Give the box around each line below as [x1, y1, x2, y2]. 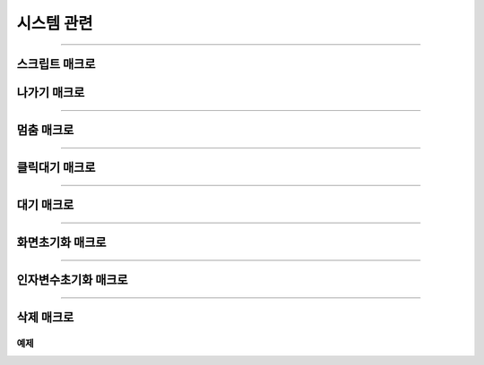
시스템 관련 [16, 13, 93, 33]
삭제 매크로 [16, 310, 74, 326]
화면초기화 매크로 [16, 235, 107, 250]
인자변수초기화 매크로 [16, 273, 129, 288]
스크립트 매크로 [16, 56, 96, 72]
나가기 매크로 [16, 85, 85, 100]
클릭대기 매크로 [16, 160, 96, 175]
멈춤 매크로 [16, 123, 74, 138]
